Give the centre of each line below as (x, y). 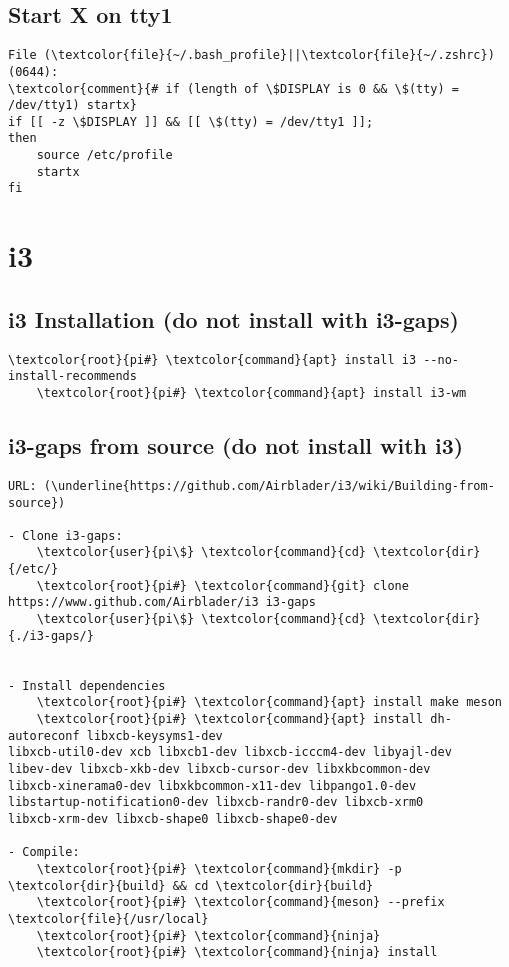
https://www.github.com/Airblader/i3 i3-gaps (162, 602)
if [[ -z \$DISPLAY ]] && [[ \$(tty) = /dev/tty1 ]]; (191, 121)
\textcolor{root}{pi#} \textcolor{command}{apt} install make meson (269, 702)
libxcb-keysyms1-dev (154, 735)
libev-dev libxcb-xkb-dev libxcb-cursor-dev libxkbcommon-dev (219, 769)
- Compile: (44, 852)
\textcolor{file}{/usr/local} (108, 918)
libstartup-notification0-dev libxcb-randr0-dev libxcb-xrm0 (216, 802)
